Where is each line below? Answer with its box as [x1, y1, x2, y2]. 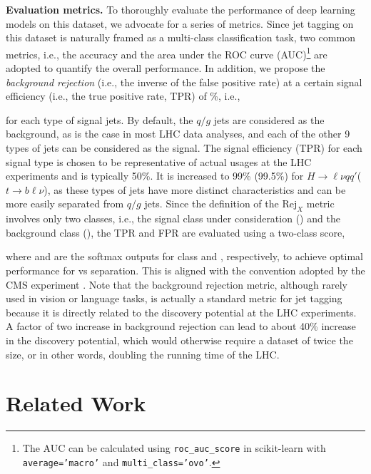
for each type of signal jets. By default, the [6, 112, 193, 127]
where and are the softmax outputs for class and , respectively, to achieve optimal [6, 249, 364, 264]
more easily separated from [6, 196, 124, 211]
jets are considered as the [213, 112, 325, 127]
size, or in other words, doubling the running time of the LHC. [6, 346, 280, 361]
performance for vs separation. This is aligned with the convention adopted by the [6, 262, 365, 277]
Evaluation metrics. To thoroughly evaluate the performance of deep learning [6, 2, 355, 16]
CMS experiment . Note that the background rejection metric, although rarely [6, 277, 347, 292]
